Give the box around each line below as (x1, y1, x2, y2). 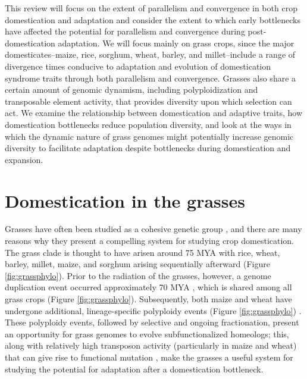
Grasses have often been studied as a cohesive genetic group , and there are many (5, 223, 302, 235)
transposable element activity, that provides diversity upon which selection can (5, 95, 292, 107)
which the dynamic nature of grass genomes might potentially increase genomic (5, 130, 294, 142)
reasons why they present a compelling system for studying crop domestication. (5, 234, 295, 247)
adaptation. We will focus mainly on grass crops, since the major (58, 36, 295, 49)
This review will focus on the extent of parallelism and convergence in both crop (5, 2, 297, 14)
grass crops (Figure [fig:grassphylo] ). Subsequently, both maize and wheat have (5, 293, 292, 305)
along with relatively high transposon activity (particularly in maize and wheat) (5, 339, 297, 352)
